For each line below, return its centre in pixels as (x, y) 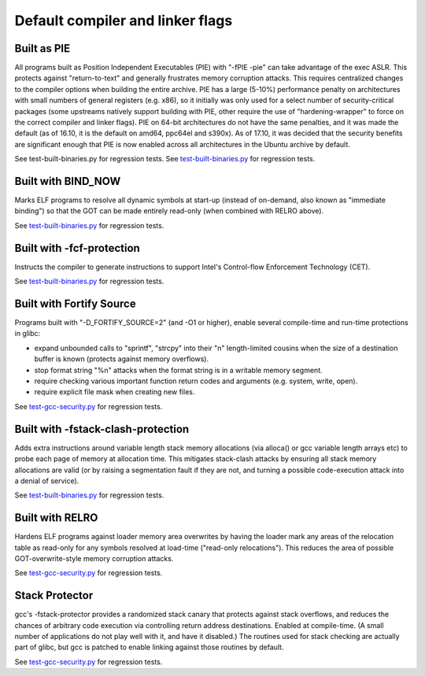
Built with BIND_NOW (68, 181)
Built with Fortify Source (76, 303)
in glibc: (28, 334)
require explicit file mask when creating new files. (115, 392)
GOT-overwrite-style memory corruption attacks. (94, 558)
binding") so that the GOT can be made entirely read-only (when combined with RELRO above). (169, 211)
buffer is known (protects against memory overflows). (121, 359)
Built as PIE (42, 48)
